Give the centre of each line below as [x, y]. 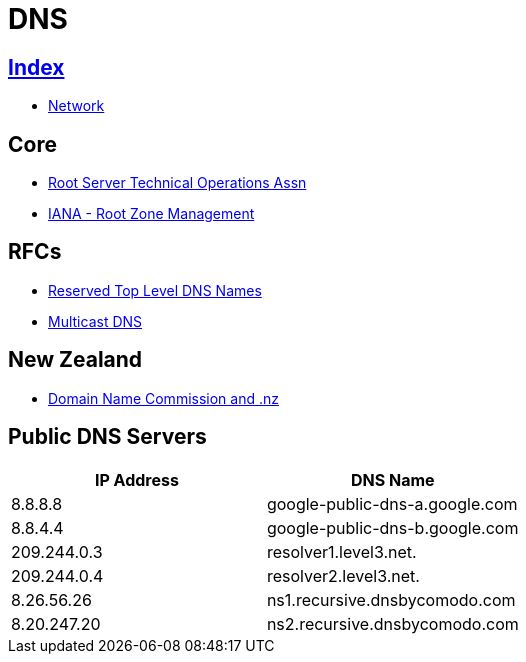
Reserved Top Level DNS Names [155, 290]
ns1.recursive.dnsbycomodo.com [391, 599]
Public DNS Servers [107, 437]
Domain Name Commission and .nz [163, 398]
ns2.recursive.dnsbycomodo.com [392, 623]
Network [76, 106]
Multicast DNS [95, 321]
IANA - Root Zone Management [151, 214]
